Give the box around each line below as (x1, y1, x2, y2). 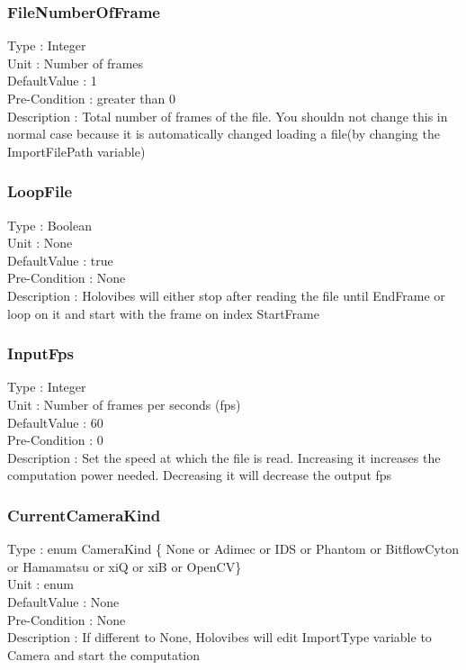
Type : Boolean (7, 215, 92, 234)
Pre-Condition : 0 (7, 430, 103, 449)
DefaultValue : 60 (7, 412, 103, 431)
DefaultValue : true (7, 250, 113, 269)
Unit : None (7, 233, 73, 252)
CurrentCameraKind (7, 503, 161, 526)
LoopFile (7, 180, 73, 203)
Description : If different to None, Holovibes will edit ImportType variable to (7, 628, 432, 647)
